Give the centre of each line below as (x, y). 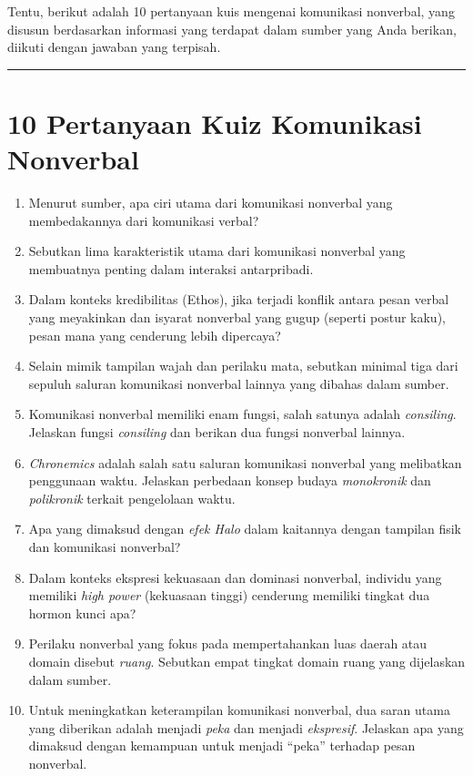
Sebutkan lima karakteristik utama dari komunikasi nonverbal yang (217, 251)
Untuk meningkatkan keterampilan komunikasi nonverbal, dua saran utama (239, 710)
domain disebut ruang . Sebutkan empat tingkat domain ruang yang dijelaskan (247, 661)
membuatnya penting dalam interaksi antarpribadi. (171, 268)
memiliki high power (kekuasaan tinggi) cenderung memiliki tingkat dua (229, 595)
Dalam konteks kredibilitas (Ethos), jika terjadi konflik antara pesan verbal (239, 299)
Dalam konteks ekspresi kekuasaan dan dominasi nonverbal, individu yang (235, 577)
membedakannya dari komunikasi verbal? (144, 220)
